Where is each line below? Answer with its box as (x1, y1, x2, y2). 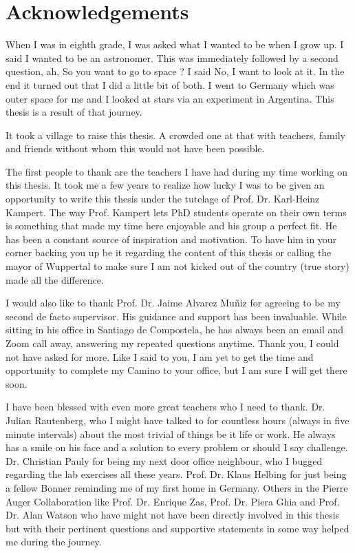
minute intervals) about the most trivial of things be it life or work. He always (6, 426, 336, 441)
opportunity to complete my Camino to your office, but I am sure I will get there (6, 363, 347, 377)
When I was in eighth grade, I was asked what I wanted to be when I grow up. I (6, 37, 344, 52)
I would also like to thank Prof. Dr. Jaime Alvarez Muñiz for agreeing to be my (6, 295, 341, 310)
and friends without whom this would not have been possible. (6, 141, 265, 156)
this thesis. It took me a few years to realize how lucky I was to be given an (6, 178, 325, 192)
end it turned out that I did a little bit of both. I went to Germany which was (6, 77, 334, 92)
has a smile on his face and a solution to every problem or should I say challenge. (6, 440, 348, 455)
